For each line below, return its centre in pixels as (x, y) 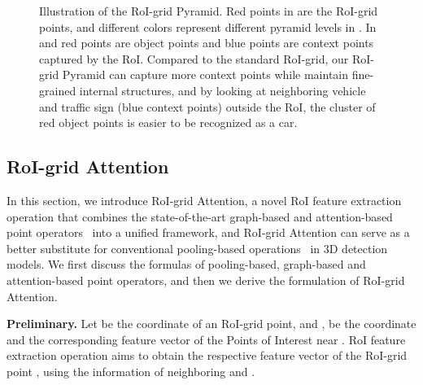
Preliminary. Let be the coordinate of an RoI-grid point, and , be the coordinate (211, 324)
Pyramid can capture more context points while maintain (205, 74)
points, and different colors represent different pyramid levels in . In (208, 26)
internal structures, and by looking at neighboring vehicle (222, 90)
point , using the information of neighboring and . (131, 371)
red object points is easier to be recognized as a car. (168, 122)
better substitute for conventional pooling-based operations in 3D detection (197, 248)
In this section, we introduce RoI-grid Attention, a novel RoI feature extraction (204, 200)
